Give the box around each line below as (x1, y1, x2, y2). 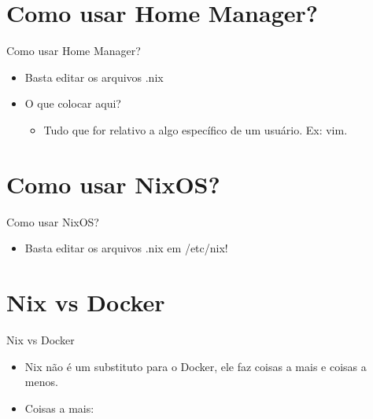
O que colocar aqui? (24, 95, 121, 112)
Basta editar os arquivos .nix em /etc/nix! (24, 240, 228, 256)
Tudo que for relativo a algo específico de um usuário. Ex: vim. (43, 121, 348, 138)
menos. (24, 373, 58, 390)
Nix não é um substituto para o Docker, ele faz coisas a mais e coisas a (24, 358, 367, 374)
